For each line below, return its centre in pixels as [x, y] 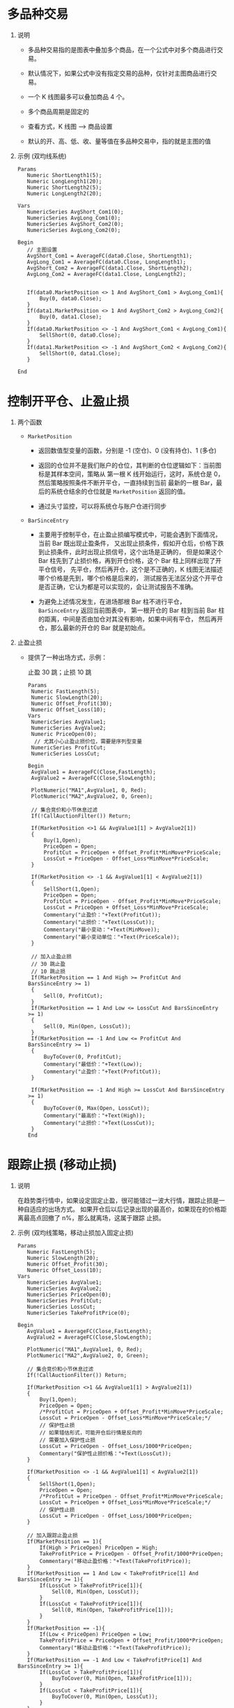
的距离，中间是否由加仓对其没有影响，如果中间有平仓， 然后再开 [131, 619]
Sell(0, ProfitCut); [73, 996]
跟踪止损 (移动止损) [62, 1165]
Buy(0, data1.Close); [71, 317]
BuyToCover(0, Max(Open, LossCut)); [96, 1108]
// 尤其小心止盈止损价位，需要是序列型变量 [88, 741]
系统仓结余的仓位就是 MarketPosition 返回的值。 [120, 491]
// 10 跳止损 [48, 971]
